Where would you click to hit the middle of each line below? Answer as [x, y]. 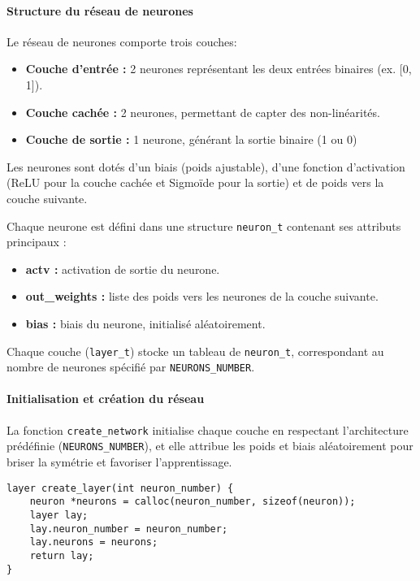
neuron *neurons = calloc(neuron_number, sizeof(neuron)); [193, 502]
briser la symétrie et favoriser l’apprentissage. [119, 462]
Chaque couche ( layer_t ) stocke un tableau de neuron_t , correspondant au [195, 351]
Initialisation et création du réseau [106, 399]
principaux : [37, 242]
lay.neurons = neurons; [94, 542]
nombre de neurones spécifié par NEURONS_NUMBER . [131, 367]
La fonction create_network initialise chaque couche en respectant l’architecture [208, 429]
